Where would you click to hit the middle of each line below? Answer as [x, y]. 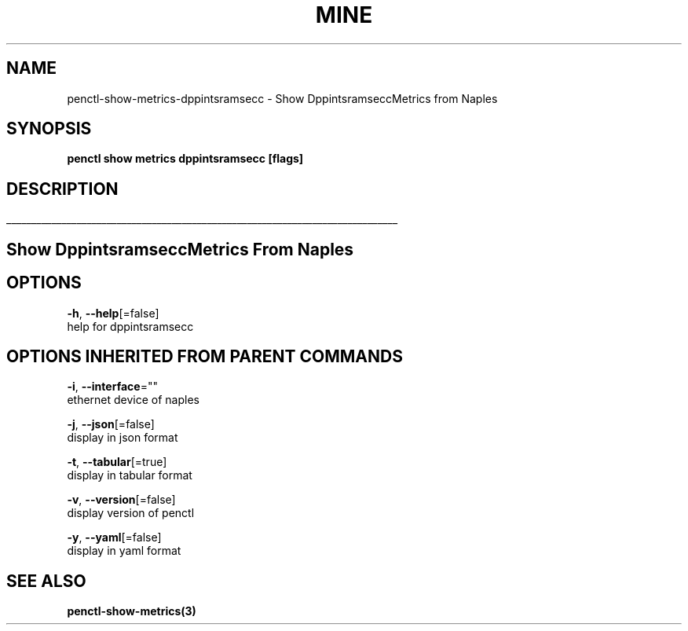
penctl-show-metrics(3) [132, 611]
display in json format [123, 438]
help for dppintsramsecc [130, 326]
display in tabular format [130, 475]
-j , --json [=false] [111, 424]
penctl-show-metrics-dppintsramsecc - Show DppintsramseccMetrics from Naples [282, 98]
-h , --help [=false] [113, 313]
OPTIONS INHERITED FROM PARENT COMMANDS [205, 356]
